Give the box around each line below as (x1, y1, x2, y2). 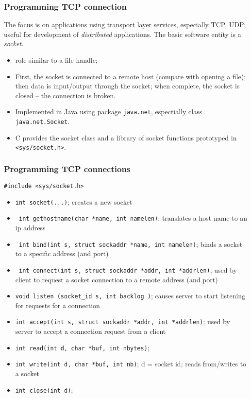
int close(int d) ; (15, 384, 73, 395)
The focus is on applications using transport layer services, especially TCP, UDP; (4, 19, 246, 30)
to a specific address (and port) (15, 248, 109, 259)
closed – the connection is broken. (15, 90, 116, 100)
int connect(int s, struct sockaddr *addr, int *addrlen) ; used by (18, 264, 237, 275)
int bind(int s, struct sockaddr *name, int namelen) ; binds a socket (18, 239, 243, 249)
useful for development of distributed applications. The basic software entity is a (4, 29, 241, 39)
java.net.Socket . (15, 116, 70, 126)
